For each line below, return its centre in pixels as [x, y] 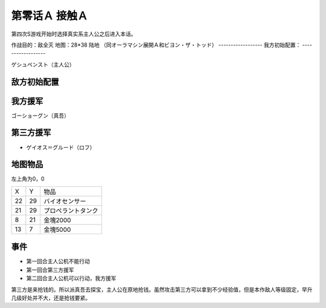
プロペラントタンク [71, 211]
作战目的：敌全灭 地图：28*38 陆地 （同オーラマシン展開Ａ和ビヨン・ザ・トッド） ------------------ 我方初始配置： [156, 45]
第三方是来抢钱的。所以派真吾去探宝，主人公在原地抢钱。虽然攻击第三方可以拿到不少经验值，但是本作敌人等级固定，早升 [162, 289]
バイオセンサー [65, 201]
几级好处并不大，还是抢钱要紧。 [51, 298]
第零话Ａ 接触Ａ [50, 16]
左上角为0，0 [28, 179]
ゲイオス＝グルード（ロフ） [61, 147]
